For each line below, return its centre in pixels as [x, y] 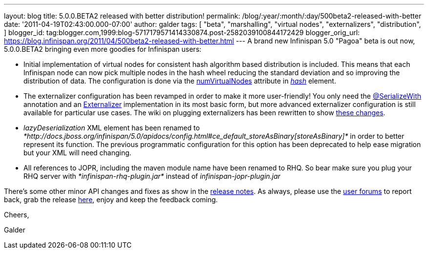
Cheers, [17, 215]
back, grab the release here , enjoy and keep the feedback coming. [111, 200]
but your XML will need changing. [77, 153]
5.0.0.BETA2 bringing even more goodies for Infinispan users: [103, 49]
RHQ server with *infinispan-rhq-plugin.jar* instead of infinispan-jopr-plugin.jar [152, 176]
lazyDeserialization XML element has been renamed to [112, 128]
